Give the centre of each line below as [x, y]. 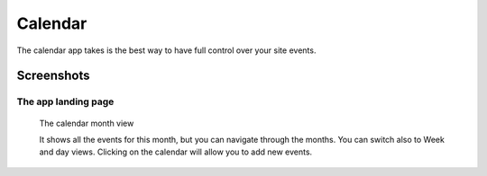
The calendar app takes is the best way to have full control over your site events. [166, 50]
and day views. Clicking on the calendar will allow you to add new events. [176, 152]
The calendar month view [87, 123]
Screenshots [53, 76]
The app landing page [65, 101]
